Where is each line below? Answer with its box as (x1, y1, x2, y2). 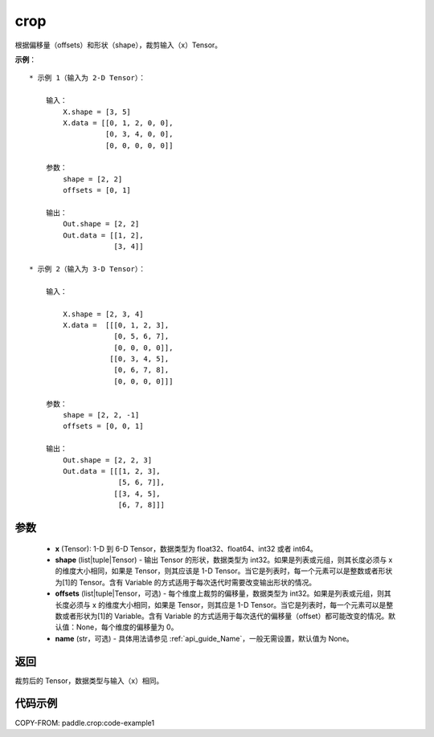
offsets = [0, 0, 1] (63, 421, 144, 431)
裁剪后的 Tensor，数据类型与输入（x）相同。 (14, 675, 164, 686)
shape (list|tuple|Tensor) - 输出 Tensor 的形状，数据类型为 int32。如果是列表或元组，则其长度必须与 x (55, 555, 393, 564)
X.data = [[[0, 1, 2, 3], (63, 320, 170, 329)
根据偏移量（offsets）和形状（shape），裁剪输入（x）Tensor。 (14, 40, 223, 50)
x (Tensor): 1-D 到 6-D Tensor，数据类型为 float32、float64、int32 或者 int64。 (55, 544, 317, 553)
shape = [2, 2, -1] (63, 410, 140, 420)
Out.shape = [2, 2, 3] (63, 455, 153, 465)
